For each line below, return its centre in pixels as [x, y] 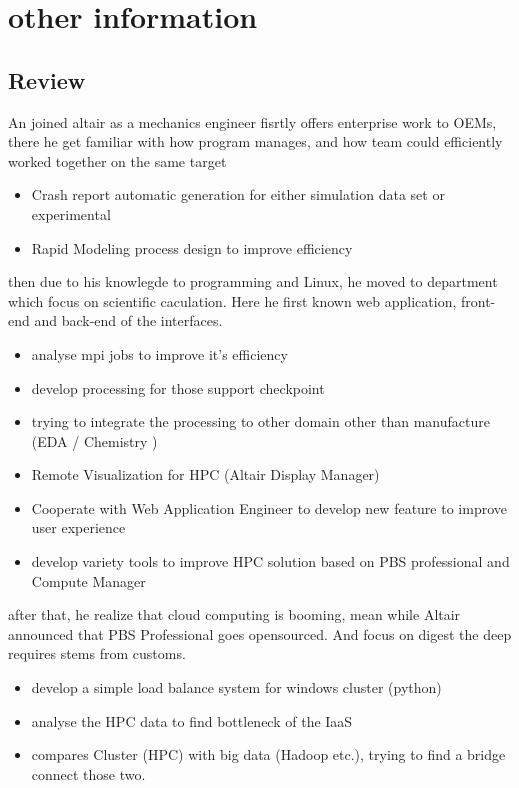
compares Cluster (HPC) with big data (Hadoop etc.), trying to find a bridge [268, 754]
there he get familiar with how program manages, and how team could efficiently [255, 141]
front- [478, 300]
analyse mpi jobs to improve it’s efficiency [159, 353]
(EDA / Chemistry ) [94, 440]
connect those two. [88, 773]
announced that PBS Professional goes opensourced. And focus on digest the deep [260, 633]
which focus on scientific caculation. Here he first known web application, [232, 300]
